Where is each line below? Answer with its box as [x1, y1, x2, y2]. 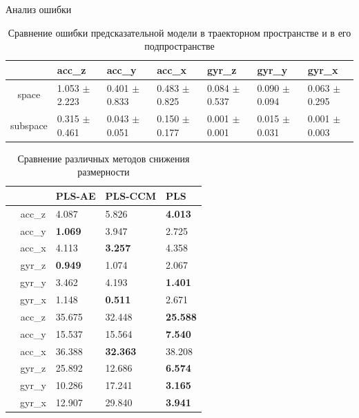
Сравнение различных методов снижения [17, 151, 190, 165]
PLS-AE [55, 188, 96, 202]
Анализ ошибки [6, 2, 72, 16]
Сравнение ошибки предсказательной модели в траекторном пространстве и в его [8, 25, 351, 39]
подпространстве [144, 39, 215, 53]
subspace [10, 117, 48, 132]
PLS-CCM [105, 188, 157, 202]
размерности [77, 164, 130, 179]
